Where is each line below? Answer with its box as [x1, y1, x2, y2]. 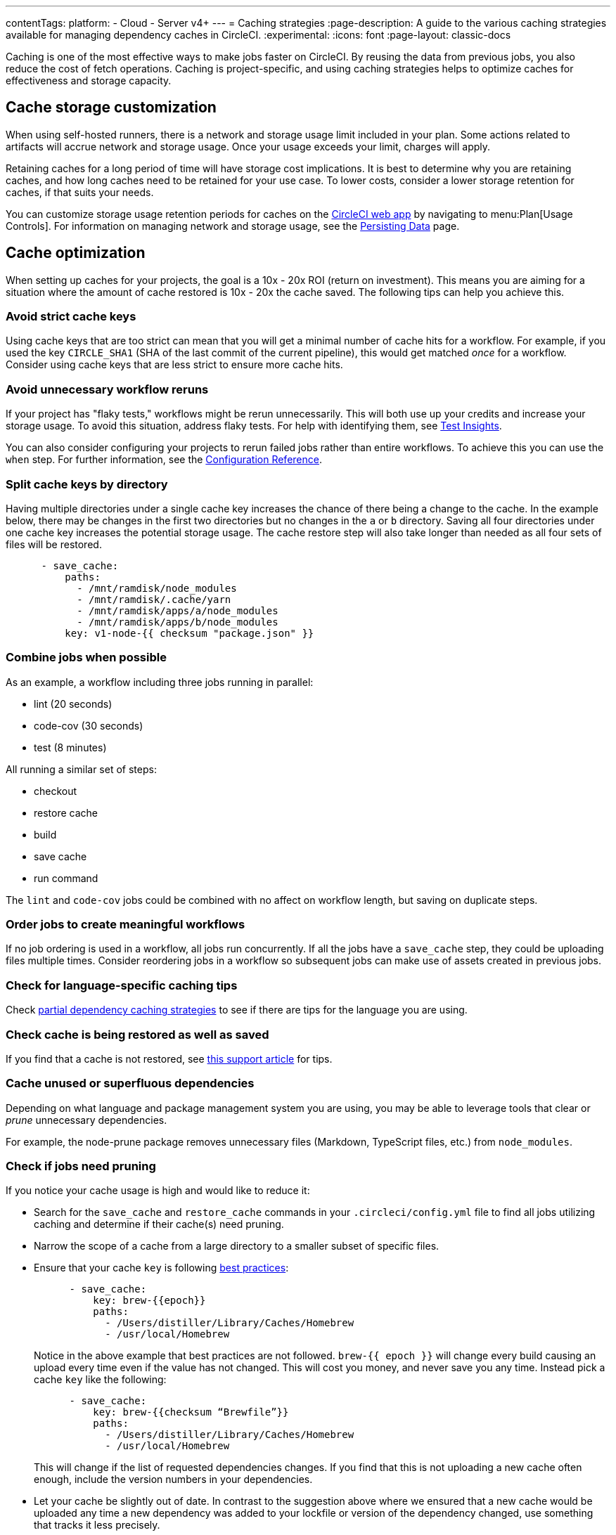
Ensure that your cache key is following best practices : [34, 1262, 289, 1274]
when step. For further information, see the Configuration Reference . [6, 453, 322, 466]
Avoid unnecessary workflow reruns [6, 382, 209, 396]
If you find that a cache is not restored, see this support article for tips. [6, 1052, 333, 1065]
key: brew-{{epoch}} [93, 1295, 206, 1307]
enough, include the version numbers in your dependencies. [34, 1473, 313, 1486]
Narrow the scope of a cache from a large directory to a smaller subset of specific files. [34, 1240, 439, 1252]
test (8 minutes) [34, 741, 107, 753]
